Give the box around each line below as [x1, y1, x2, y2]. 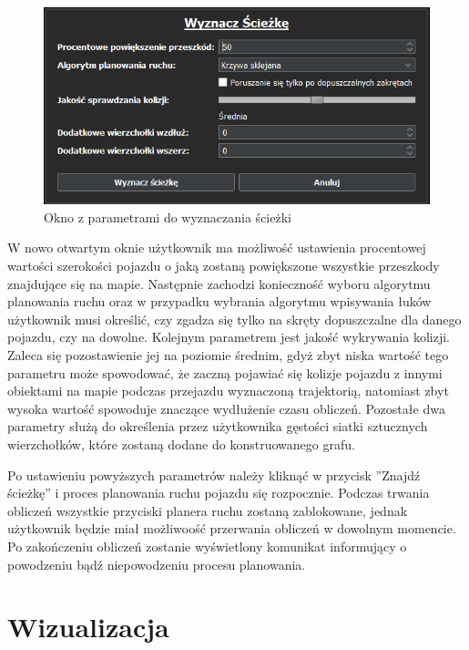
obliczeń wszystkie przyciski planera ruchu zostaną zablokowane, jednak [7, 500, 408, 520]
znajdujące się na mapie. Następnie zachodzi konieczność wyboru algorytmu [7, 273, 431, 293]
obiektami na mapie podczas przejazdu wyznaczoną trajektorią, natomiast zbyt [7, 381, 449, 400]
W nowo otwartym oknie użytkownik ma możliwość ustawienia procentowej [7, 238, 426, 257]
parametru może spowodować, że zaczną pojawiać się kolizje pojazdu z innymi [7, 363, 443, 382]
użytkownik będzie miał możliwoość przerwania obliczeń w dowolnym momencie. [7, 519, 456, 538]
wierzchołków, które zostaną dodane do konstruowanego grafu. [7, 434, 355, 453]
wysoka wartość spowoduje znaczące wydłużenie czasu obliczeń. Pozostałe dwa [7, 398, 445, 418]
